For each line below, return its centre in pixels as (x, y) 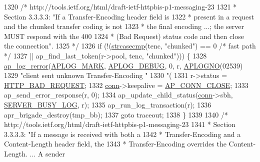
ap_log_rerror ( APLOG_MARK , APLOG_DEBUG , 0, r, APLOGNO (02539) (123, 65)
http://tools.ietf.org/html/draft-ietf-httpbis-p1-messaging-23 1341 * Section (120, 124)
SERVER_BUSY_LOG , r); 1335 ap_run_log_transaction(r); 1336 (108, 104)
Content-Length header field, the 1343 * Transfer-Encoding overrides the (115, 144)
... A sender (47, 153)
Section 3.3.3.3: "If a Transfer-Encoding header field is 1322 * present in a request (129, 16)
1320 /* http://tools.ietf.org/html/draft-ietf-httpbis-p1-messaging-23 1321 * (120, 6)
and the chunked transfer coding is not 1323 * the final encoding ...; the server (124, 26)
